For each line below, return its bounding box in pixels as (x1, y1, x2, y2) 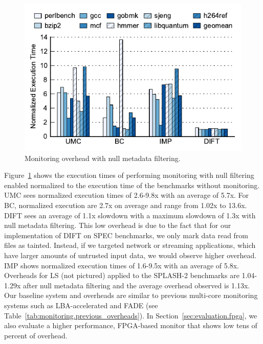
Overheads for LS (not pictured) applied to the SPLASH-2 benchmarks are (4, 270, 239, 281)
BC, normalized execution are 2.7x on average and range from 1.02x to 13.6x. (4, 199, 247, 210)
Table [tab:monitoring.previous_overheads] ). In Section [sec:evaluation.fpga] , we (4, 310, 257, 320)
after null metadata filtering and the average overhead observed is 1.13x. (23, 280, 250, 290)
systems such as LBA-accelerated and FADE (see (4, 300, 158, 310)
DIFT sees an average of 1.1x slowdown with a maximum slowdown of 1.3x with (4, 210, 256, 220)
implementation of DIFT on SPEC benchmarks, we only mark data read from (4, 230, 249, 240)
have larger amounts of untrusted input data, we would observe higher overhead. (4, 249, 257, 260)
